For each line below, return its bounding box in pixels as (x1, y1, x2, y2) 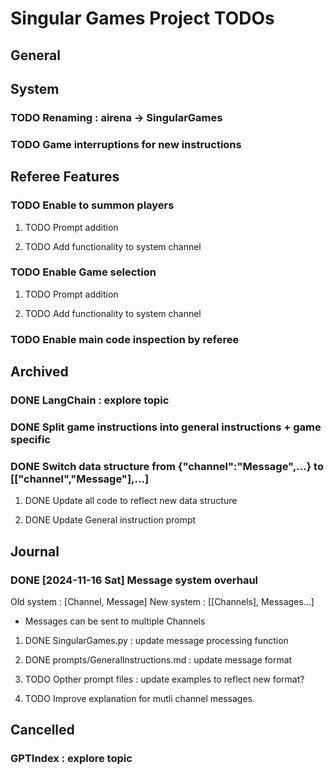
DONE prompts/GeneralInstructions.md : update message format (24, 653, 293, 666)
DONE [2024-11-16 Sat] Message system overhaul (10, 573, 259, 587)
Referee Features (10, 168, 120, 186)
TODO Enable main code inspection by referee (10, 332, 240, 346)
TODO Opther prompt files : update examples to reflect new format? (24, 673, 305, 685)
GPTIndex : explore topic (10, 752, 133, 766)
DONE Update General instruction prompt (24, 514, 197, 526)
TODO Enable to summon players (10, 198, 175, 212)
